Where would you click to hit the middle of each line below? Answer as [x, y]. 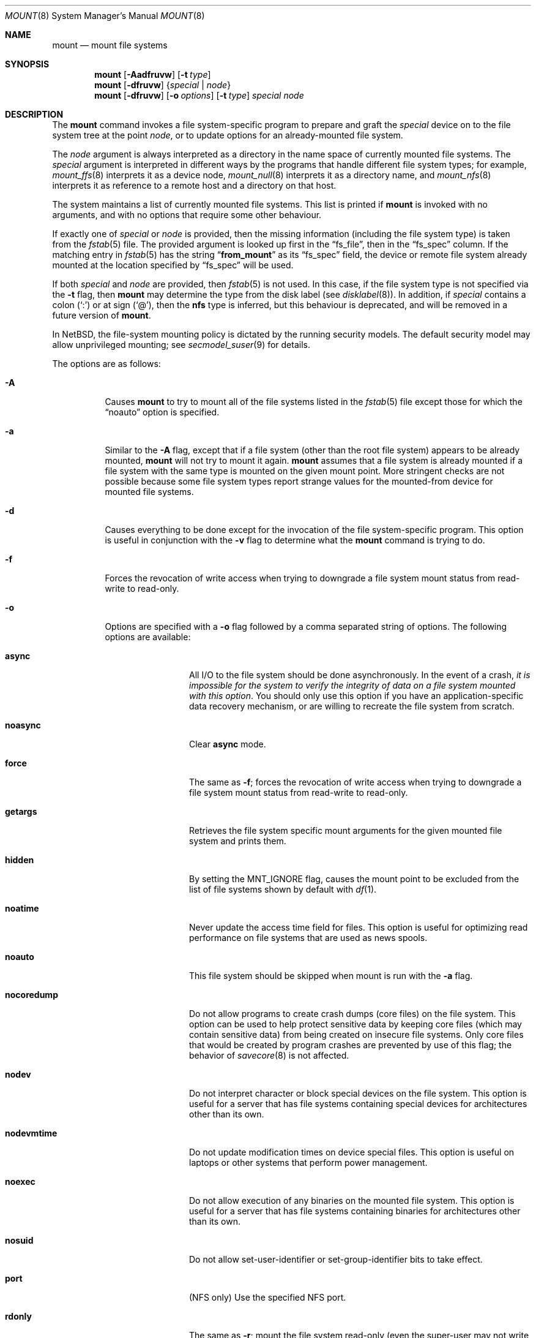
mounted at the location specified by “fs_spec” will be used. [173, 265]
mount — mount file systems [110, 45]
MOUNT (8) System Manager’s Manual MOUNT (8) [105, 16]
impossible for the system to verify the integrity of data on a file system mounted [352, 685]
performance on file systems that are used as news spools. [308, 938]
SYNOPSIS [27, 64]
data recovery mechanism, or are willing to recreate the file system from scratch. [352, 706]
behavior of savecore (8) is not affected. [269, 1055]
